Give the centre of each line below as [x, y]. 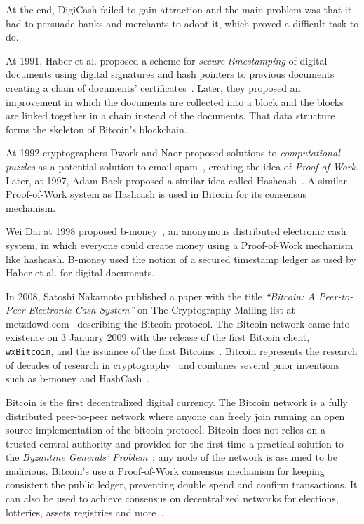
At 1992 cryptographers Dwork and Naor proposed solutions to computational [173, 153]
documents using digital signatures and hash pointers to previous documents [170, 74]
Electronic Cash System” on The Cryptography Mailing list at [162, 310]
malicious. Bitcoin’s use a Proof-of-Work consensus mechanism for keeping [165, 470]
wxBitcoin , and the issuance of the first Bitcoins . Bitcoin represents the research [182, 351]
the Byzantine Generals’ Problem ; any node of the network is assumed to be [172, 457]
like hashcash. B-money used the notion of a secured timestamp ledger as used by [181, 258]
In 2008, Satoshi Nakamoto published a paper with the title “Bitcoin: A [160, 296]
